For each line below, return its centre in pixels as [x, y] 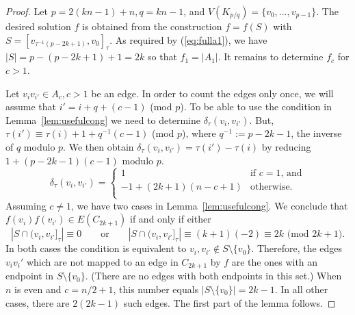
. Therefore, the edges [297, 248]
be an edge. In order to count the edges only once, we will [212, 93]
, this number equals [156, 289]
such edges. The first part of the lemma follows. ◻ [229, 302]
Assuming [26, 205]
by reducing [286, 146]
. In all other [301, 289]
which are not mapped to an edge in [102, 261]
